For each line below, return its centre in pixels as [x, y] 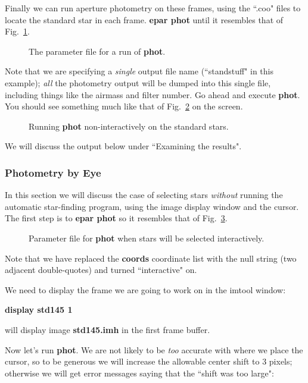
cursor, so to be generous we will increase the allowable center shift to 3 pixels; [149, 361]
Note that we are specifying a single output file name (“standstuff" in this [139, 71]
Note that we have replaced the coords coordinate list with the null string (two [151, 258]
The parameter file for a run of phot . [97, 51]
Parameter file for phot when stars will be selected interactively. [147, 238]
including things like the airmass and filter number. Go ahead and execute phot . [153, 94]
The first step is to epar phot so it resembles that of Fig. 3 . [116, 218]
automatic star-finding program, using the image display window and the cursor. [152, 206]
